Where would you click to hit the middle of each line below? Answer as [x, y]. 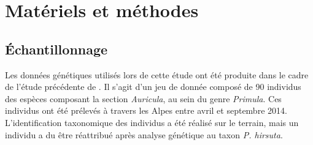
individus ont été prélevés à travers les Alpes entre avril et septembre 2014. [146, 110]
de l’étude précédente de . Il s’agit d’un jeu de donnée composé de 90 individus [153, 87]
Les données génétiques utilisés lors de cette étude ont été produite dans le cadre [157, 74]
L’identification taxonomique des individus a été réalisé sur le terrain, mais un [152, 122]
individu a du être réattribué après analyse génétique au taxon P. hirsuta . [144, 134]
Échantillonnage [56, 49]
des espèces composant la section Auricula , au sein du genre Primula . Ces [143, 98]
